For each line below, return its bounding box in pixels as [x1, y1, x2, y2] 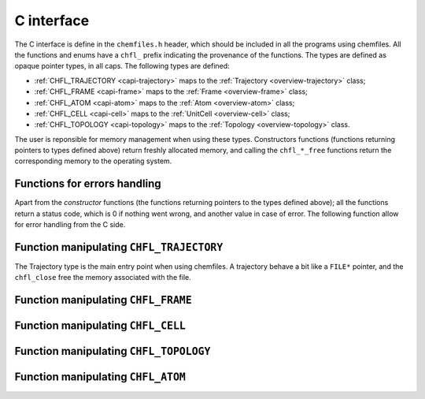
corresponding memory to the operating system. [14, 156, 172, 166]
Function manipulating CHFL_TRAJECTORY [14, 241, 224, 254]
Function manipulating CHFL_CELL [14, 319, 187, 333]
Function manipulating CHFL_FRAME [14, 293, 192, 307]
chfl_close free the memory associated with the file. [14, 273, 192, 282]
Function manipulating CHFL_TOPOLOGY [14, 345, 211, 358]
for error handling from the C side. [14, 220, 126, 229]
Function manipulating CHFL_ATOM [14, 371, 187, 384]
